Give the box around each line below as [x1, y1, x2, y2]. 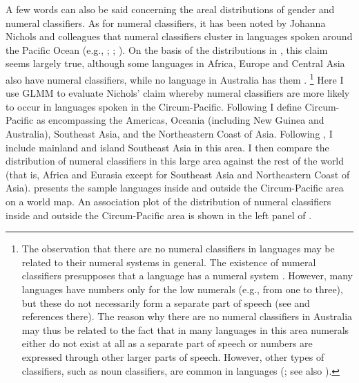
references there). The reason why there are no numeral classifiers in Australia [21, 309, 353, 324]
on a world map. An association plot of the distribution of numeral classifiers [6, 194, 331, 208]
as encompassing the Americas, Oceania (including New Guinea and [36, 113, 324, 127]
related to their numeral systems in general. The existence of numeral [21, 254, 316, 269]
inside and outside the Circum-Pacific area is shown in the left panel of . [6, 207, 312, 222]
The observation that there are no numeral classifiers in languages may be [21, 241, 335, 256]
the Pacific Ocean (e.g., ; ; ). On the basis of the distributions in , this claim [6, 42, 328, 57]
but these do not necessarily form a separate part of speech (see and [21, 295, 310, 310]
